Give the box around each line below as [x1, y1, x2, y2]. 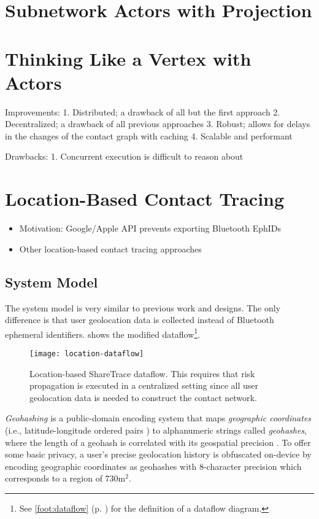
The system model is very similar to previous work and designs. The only [5, 301, 281, 314]
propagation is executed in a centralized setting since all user [29, 379, 258, 392]
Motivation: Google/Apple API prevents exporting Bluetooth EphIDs [19, 222, 282, 235]
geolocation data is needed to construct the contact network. [29, 391, 257, 404]
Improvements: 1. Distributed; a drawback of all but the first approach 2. [5, 105, 280, 118]
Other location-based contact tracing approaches [19, 242, 202, 255]
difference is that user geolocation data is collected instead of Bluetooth [5, 313, 274, 326]
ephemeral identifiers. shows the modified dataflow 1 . [5, 326, 201, 340]
